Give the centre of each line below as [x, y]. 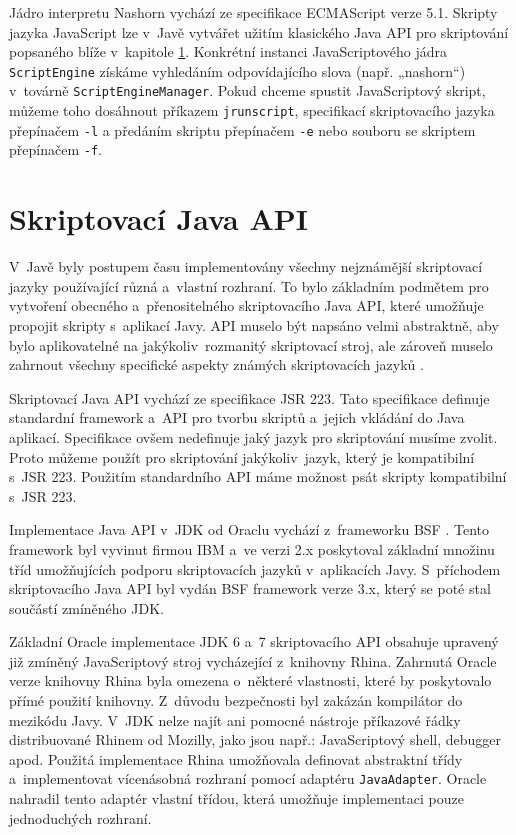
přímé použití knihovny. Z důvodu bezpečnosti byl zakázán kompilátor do [236, 700]
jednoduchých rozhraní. [80, 817]
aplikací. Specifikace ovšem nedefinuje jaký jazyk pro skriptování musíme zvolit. [253, 436]
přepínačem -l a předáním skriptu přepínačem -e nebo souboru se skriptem [242, 129]
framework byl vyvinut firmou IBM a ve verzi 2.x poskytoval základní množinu [252, 548]
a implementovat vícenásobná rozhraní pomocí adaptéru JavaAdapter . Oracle [248, 778]
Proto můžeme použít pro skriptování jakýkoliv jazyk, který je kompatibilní [242, 456]
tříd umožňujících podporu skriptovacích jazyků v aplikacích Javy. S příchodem [255, 568]
